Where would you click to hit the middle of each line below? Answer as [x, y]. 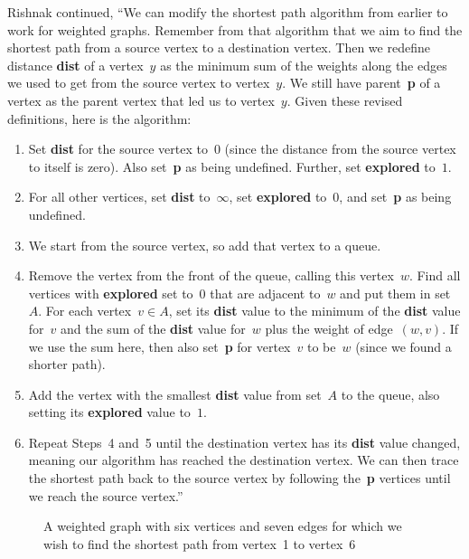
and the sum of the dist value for [153, 328]
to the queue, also [390, 394]
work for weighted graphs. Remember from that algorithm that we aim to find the [235, 29]
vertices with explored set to [111, 293]
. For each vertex [85, 311]
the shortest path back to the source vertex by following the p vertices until [239, 478]
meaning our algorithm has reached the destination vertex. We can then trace [244, 460]
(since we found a [403, 346]
